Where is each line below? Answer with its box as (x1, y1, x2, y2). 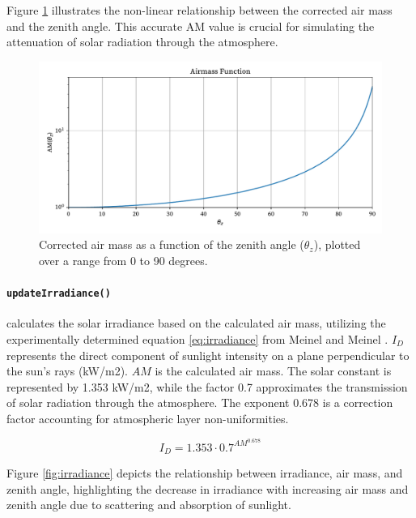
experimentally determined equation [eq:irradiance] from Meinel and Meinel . (6, 331, 388, 348)
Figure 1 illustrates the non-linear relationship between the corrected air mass (6, 2, 393, 18)
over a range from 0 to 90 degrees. (39, 251, 208, 268)
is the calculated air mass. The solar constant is (155, 362, 392, 379)
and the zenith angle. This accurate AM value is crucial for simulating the (6, 17, 375, 34)
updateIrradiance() (6, 288, 111, 300)
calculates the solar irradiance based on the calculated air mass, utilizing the (6, 315, 386, 332)
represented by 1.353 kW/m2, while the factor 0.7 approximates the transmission (6, 378, 408, 395)
